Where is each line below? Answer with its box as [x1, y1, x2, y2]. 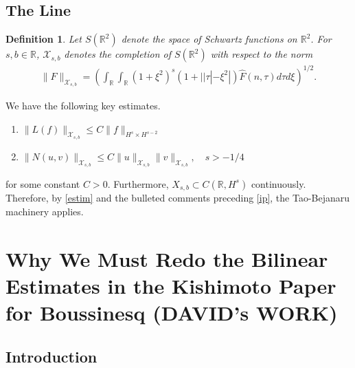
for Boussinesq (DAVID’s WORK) [5, 299, 338, 327]
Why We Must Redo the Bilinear [5, 244, 328, 272]
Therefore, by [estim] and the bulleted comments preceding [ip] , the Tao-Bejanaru [5, 191, 350, 205]
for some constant [5, 176, 80, 191]
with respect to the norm [210, 47, 313, 61]
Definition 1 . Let [5, 32, 82, 46]
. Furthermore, [107, 176, 169, 191]
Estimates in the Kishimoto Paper [5, 271, 336, 299]
